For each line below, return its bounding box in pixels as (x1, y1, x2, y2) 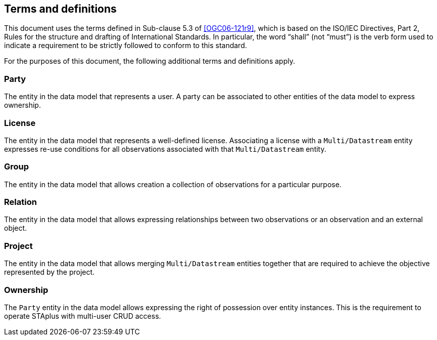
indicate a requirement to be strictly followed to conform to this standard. (4, 41, 247, 50)
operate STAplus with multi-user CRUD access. (4, 311, 161, 320)
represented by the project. (4, 268, 95, 277)
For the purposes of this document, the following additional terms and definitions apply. (4, 57, 295, 66)
